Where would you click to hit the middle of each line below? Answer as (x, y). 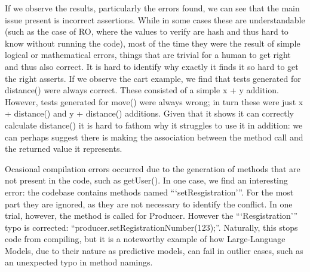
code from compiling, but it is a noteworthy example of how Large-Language (145, 239)
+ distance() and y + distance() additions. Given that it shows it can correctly (149, 113)
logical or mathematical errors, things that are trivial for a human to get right (148, 55)
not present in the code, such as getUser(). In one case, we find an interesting (146, 180)
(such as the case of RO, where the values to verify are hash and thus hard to (147, 31)
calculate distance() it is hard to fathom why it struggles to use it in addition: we (154, 125)
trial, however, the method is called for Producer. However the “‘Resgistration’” (151, 216)
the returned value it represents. (64, 149)
